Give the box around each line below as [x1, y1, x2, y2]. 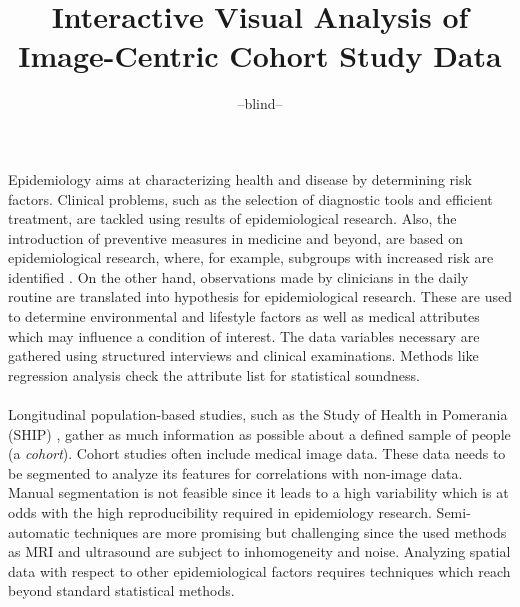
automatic [8, 521, 70, 542]
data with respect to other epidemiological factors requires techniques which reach [8, 560, 511, 581]
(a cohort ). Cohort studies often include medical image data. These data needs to [8, 443, 506, 464]
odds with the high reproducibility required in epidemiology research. [8, 502, 432, 522]
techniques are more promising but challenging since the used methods [74, 521, 507, 542]
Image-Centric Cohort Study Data [18, 35, 502, 76]
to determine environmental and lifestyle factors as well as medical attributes [8, 306, 480, 327]
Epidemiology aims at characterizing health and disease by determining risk [8, 168, 472, 189]
